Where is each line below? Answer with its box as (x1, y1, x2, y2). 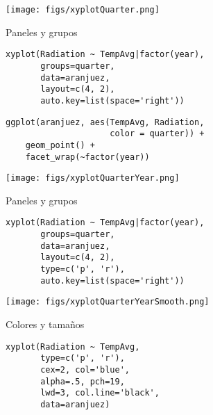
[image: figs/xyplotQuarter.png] (6, 5, 160, 15)
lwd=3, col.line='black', (40, 388, 160, 398)
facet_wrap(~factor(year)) (25, 152, 150, 162)
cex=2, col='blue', (40, 364, 130, 375)
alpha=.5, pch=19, (40, 376, 125, 386)
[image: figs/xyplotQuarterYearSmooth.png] (6, 297, 210, 307)
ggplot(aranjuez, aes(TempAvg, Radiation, (6, 117, 205, 127)
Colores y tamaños (6, 317, 85, 331)
